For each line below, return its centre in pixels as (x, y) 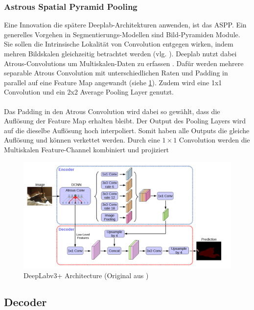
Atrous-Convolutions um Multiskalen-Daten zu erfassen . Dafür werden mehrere (124, 63)
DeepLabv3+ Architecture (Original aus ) (86, 275)
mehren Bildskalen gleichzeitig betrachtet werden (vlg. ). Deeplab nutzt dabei (120, 53)
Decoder (25, 301)
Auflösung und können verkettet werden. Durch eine (82, 140)
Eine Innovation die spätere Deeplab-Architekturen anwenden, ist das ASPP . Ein (125, 25)
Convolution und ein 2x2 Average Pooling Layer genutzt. (89, 92)
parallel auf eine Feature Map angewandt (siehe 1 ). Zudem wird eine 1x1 (113, 82)
